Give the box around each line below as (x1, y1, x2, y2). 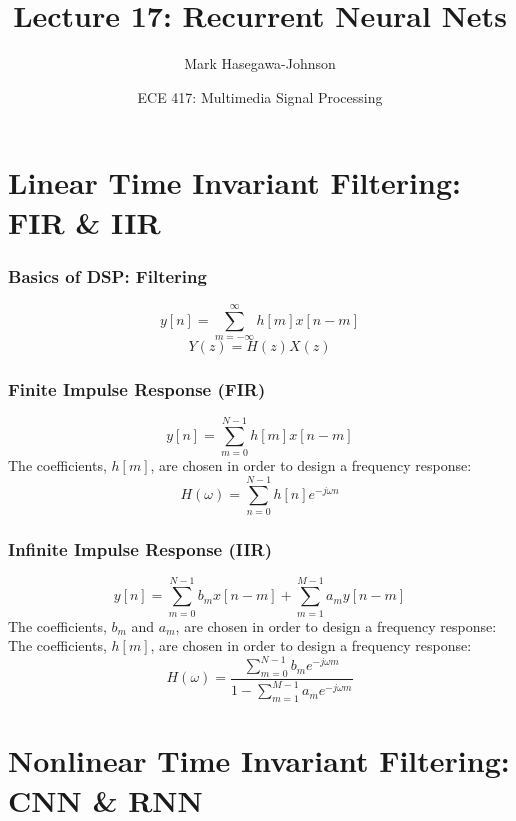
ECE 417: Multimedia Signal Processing (137, 86, 383, 107)
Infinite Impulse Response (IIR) (8, 537, 273, 562)
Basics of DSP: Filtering (8, 263, 207, 288)
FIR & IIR (8, 201, 161, 242)
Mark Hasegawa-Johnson (184, 53, 336, 74)
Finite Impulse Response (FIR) (8, 377, 266, 402)
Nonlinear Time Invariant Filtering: (8, 740, 510, 781)
